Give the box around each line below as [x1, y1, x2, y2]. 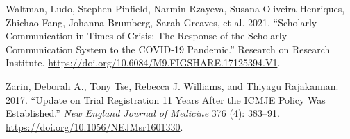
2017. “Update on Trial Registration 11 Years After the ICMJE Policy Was [6, 92, 326, 106]
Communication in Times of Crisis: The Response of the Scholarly [6, 28, 287, 43]
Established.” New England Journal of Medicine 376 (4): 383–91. [6, 106, 280, 120]
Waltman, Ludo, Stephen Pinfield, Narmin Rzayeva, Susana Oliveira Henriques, [6, 1, 345, 15]
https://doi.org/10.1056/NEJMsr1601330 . [6, 119, 183, 133]
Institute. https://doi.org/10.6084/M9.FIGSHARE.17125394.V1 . [6, 55, 281, 70]
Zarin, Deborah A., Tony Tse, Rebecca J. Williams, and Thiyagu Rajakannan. [6, 78, 339, 93]
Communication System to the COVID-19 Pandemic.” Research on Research [6, 41, 331, 56]
